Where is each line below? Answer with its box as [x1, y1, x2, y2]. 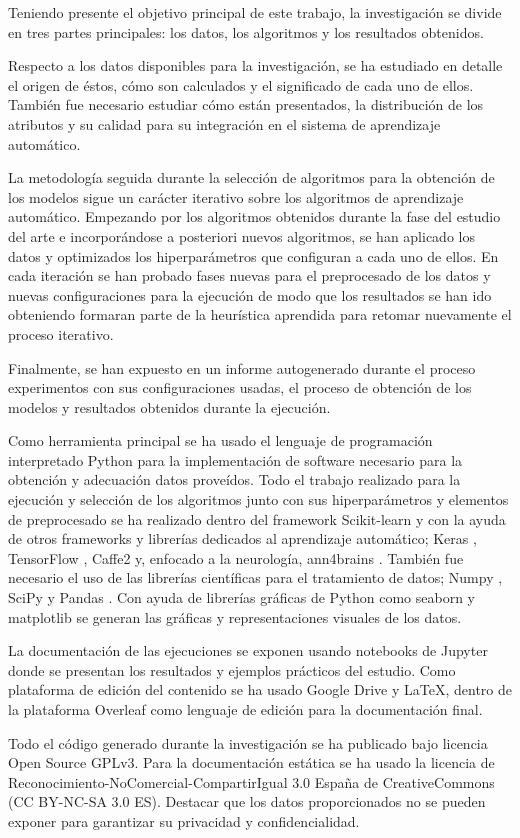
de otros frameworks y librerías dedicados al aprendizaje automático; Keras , [8, 528, 477, 549]
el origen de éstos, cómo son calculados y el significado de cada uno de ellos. [8, 74, 474, 95]
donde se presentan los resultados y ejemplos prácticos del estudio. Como [8, 659, 456, 680]
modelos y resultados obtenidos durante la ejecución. [8, 396, 331, 417]
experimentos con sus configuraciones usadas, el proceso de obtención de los [8, 377, 472, 398]
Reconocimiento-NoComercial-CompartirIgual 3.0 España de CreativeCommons [8, 771, 495, 792]
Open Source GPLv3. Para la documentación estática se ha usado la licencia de [8, 752, 495, 773]
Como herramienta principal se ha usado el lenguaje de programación [8, 430, 433, 451]
